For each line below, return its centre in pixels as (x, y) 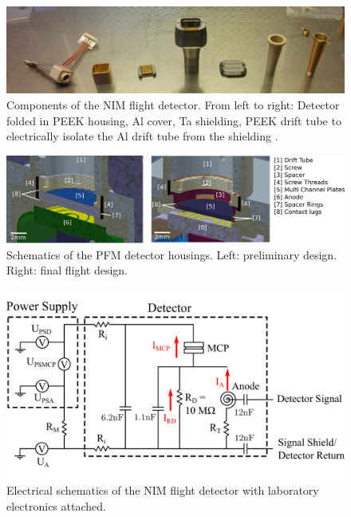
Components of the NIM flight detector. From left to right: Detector (173, 104)
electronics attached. (56, 505)
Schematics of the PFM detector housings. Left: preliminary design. (172, 254)
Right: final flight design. (67, 270)
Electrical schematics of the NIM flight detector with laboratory (163, 490)
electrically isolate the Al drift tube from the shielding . (142, 136)
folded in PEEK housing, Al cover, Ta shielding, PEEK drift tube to (174, 120)
